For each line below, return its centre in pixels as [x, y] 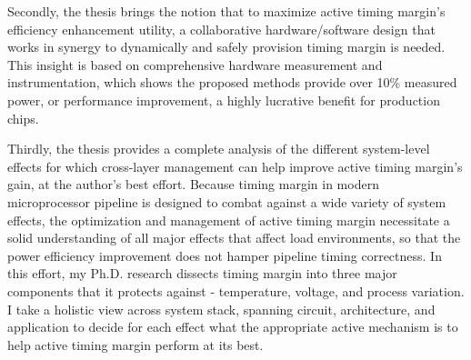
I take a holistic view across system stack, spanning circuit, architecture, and [221, 309]
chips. [23, 118]
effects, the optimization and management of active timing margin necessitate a [229, 220]
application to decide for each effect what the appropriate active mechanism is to [233, 327]
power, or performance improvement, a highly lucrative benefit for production [224, 100]
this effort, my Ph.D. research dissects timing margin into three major [202, 273]
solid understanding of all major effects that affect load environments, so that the [234, 238]
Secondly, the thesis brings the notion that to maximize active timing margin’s [226, 11]
